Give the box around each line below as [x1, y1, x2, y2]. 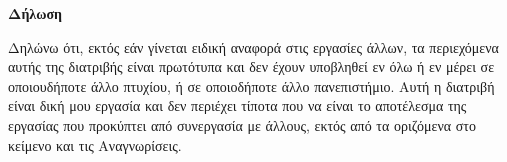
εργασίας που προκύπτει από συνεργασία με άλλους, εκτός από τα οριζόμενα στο [8, 114, 476, 135]
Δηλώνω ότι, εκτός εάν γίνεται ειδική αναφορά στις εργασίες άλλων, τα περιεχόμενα [8, 36, 499, 57]
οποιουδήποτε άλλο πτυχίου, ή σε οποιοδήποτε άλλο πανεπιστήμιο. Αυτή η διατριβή [8, 75, 495, 96]
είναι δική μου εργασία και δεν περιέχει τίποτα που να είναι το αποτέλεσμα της [8, 95, 467, 116]
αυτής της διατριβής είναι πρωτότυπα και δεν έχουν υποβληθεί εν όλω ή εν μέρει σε [8, 56, 495, 77]
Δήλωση [8, 3, 63, 23]
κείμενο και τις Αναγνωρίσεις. [8, 134, 182, 155]
